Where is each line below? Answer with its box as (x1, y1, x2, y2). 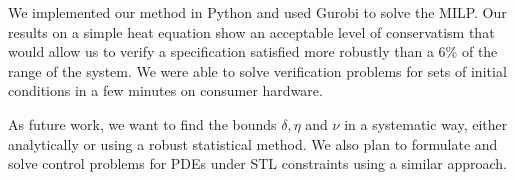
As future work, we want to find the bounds (8, 113, 277, 134)
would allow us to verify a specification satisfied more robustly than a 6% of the (8, 41, 498, 62)
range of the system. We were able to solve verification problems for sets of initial (8, 60, 507, 81)
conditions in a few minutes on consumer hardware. (8, 80, 323, 101)
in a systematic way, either (344, 113, 508, 134)
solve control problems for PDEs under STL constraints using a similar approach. (8, 153, 507, 174)
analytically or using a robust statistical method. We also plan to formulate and (8, 133, 498, 154)
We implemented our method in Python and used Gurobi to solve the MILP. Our (8, 2, 507, 22)
